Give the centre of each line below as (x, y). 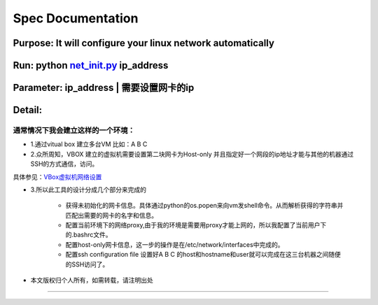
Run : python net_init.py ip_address (91, 65)
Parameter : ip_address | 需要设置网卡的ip (104, 88)
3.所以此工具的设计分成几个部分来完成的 (89, 190)
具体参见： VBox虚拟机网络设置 (57, 177)
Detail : (28, 110)
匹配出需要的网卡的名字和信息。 (111, 215)
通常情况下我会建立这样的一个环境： (74, 130)
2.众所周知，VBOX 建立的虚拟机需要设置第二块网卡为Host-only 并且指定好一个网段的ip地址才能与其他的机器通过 (192, 154)
